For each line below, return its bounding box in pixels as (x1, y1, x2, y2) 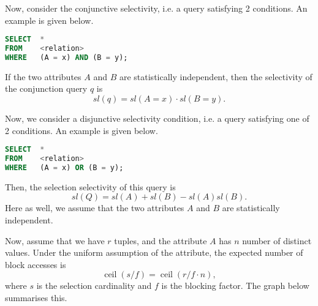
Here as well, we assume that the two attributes (5, 201, 184, 214)
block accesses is (5, 258, 66, 271)
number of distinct (242, 234, 312, 247)
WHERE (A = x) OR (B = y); (5, 163, 124, 172)
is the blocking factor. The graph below (161, 279, 309, 292)
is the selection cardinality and (36, 279, 152, 292)
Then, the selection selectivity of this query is (5, 180, 176, 193)
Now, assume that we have (5, 234, 105, 247)
